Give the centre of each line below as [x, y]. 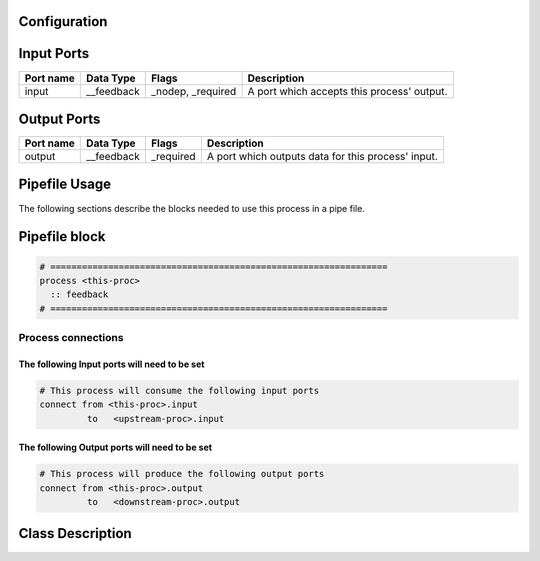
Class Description [75, 533]
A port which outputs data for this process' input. [322, 157]
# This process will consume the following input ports [179, 390]
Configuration [63, 21]
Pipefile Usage [65, 184]
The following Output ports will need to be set [115, 447]
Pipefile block [62, 236]
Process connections [71, 338]
